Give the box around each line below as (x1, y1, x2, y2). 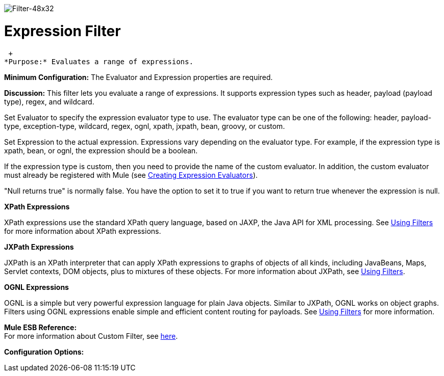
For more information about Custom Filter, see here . (4, 331, 178, 340)
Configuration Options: (4, 347, 84, 356)
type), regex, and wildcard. (4, 97, 94, 106)
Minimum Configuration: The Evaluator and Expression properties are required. (4, 72, 273, 82)
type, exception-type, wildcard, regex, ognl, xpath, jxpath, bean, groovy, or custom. (4, 121, 285, 130)
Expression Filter (4, 22, 121, 40)
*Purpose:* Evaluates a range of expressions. (4, 57, 193, 66)
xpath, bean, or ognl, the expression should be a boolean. (4, 146, 198, 155)
